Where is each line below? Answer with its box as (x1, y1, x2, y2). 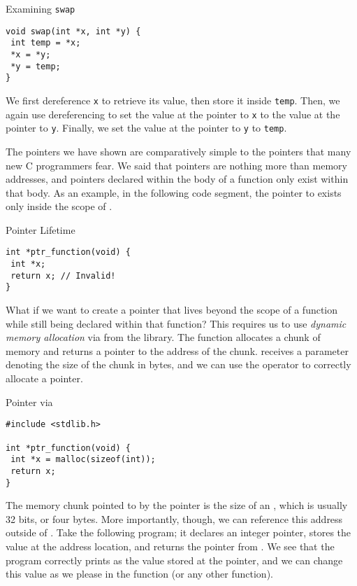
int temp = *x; (10, 38, 81, 48)
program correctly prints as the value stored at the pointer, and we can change (6, 552, 343, 567)
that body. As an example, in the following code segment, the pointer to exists (6, 185, 342, 200)
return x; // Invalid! (10, 270, 116, 281)
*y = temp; (10, 61, 61, 71)
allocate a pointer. (6, 371, 83, 386)
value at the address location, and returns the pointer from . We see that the (6, 538, 335, 553)
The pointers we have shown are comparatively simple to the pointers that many (6, 144, 351, 158)
